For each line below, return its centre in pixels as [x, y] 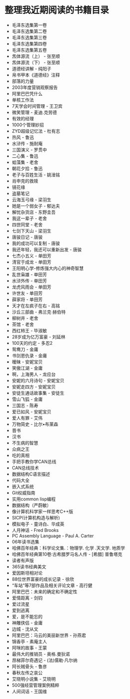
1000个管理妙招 [28, 125]
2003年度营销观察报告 [35, 87]
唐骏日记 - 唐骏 [27, 237]
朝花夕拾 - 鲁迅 [27, 168]
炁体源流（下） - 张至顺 [36, 62]
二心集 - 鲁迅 [25, 156]
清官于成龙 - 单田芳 [32, 262]
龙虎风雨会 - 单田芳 [32, 287]
